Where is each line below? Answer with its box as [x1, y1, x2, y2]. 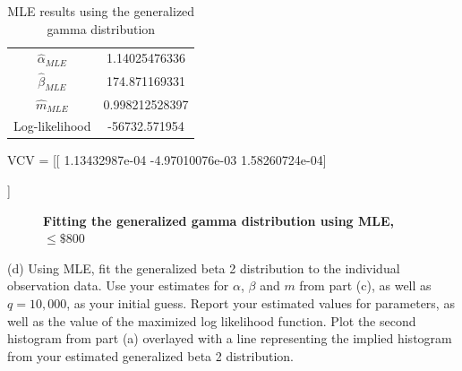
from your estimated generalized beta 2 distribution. [7, 346, 294, 365]
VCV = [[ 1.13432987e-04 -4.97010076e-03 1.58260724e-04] [7, 151, 327, 169]
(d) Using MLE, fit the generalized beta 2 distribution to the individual [7, 258, 400, 277]
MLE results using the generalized [7, 2, 195, 20]
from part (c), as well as [299, 276, 432, 295]
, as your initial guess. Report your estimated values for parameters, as [66, 294, 455, 313]
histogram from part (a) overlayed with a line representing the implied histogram [7, 329, 452, 348]
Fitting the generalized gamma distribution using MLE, [43, 211, 395, 229]
